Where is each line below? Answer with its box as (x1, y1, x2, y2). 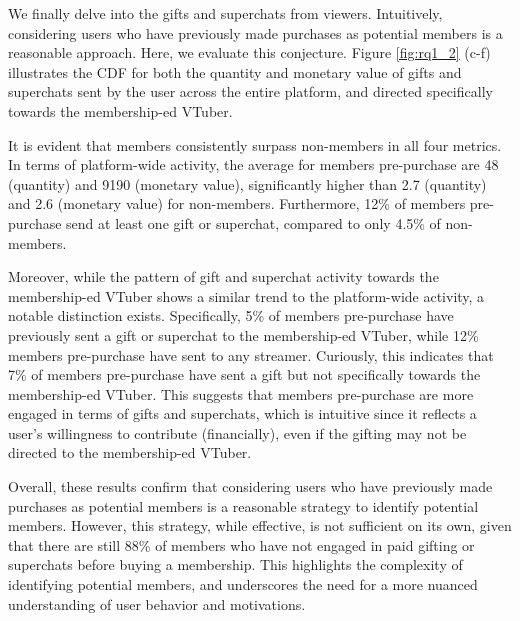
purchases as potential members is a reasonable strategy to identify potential (8, 495, 479, 516)
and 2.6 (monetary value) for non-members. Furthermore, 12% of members (8, 193, 466, 214)
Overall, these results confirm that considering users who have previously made (8, 476, 493, 497)
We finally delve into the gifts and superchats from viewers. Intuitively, (8, 3, 443, 23)
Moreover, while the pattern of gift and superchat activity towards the (8, 266, 439, 287)
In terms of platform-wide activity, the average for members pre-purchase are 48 (8, 154, 499, 175)
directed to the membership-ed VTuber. (8, 442, 252, 463)
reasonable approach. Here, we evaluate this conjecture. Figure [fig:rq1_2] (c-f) (8, 42, 491, 63)
